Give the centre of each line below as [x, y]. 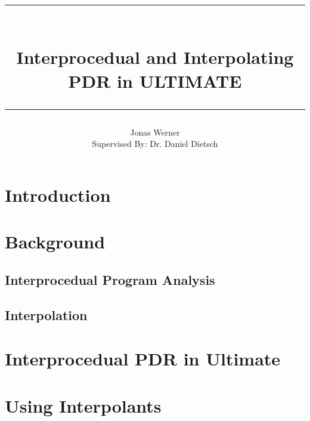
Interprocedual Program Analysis [110, 279]
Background [55, 242]
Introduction [58, 194]
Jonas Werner [155, 132]
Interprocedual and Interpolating [155, 57]
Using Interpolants [83, 405]
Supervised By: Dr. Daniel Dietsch [155, 144]
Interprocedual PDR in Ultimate [143, 359]
